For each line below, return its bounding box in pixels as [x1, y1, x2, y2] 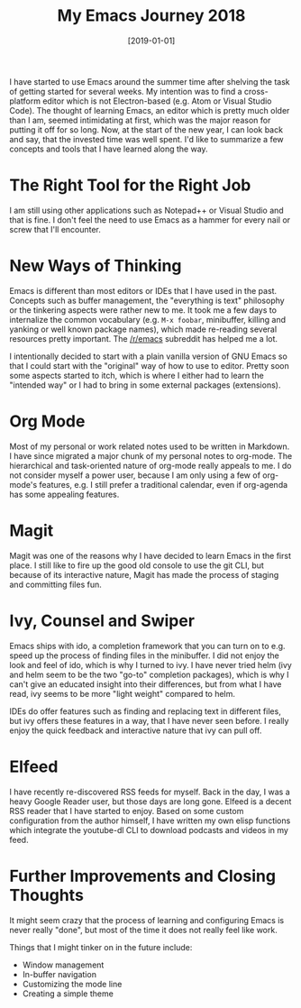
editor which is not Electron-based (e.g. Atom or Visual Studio [41, 96, 272, 106]
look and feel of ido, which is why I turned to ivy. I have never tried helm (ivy [9, 659, 293, 670]
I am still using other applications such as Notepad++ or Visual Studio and [9, 205, 284, 215]
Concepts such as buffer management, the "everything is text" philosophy [9, 295, 286, 306]
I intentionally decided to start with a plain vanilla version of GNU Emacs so [9, 351, 288, 362]
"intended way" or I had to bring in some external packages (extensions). [9, 380, 281, 390]
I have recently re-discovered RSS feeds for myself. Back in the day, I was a [9, 786, 290, 797]
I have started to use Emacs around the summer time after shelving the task [9, 76, 290, 87]
